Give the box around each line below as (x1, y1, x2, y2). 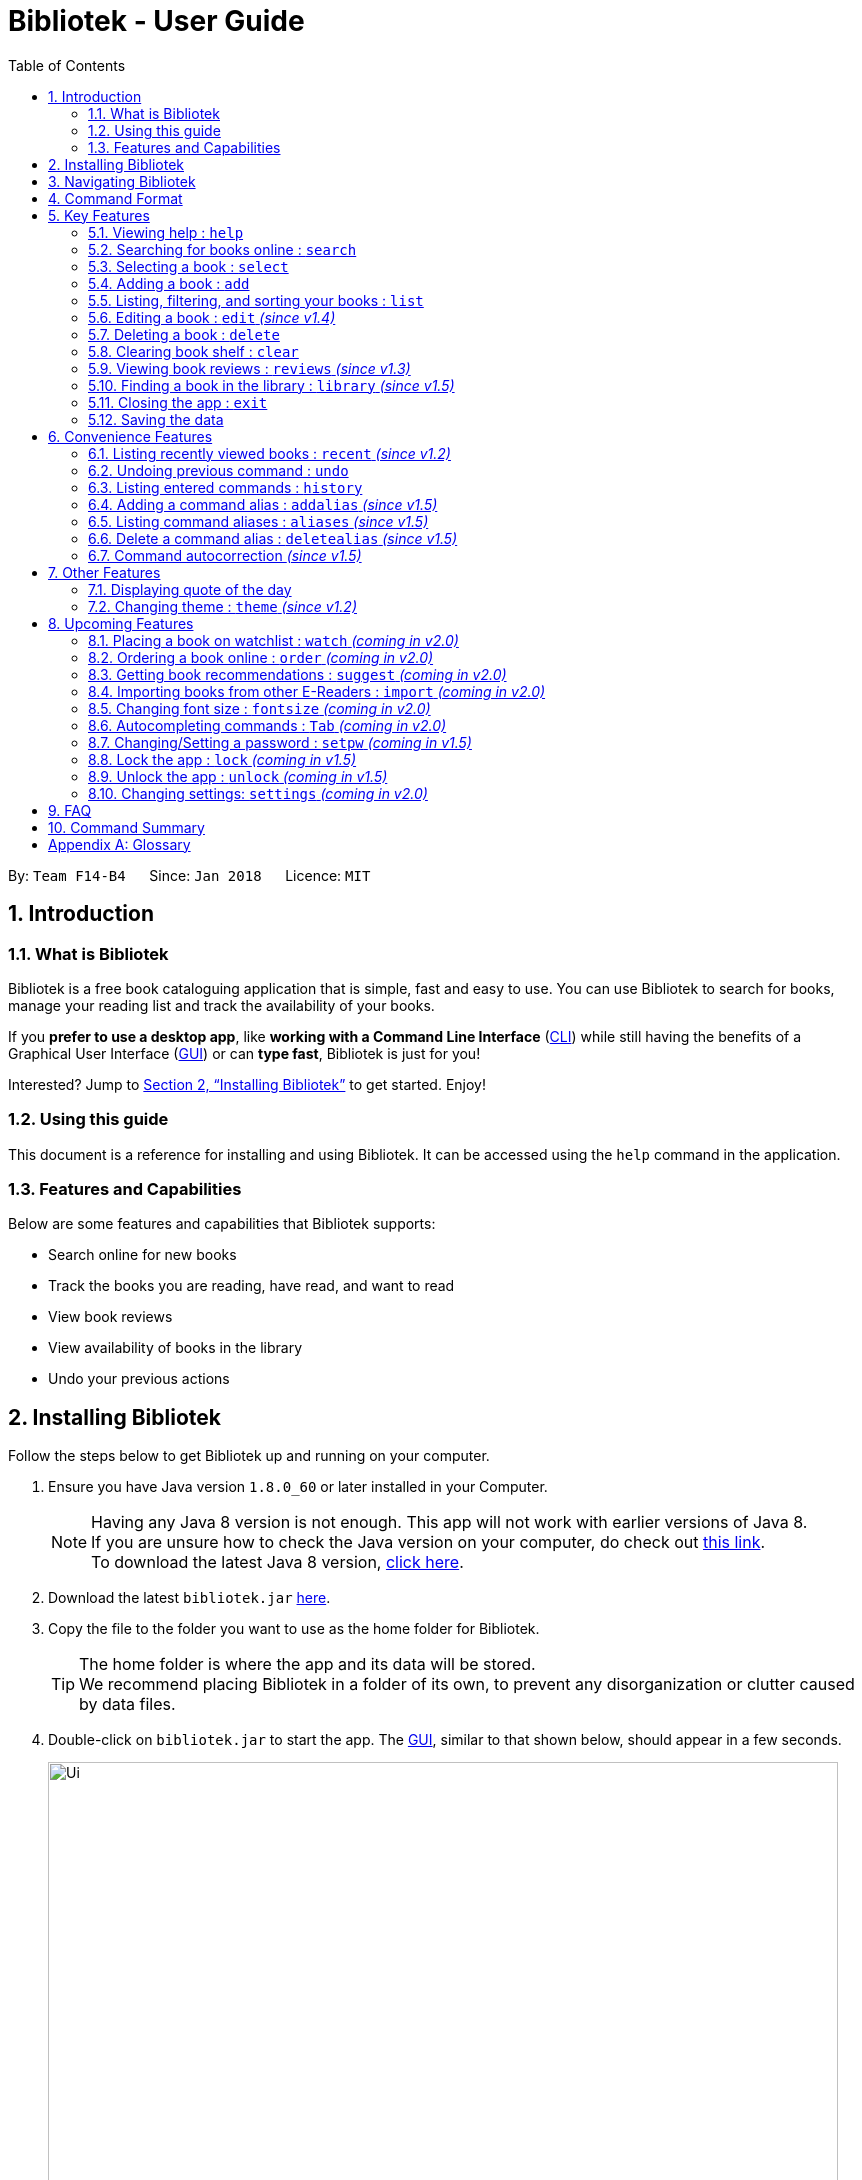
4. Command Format (48, 189, 183, 207)
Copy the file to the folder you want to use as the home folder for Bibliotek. (48, 1620, 540, 1638)
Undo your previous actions (48, 1370, 230, 1388)
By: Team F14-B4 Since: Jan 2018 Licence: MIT (8, 866, 371, 884)
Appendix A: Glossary (48, 835, 191, 853)
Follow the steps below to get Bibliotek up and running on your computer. (8, 1447, 490, 1465)
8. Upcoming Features (48, 614, 194, 632)
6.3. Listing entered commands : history (88, 478, 363, 496)
